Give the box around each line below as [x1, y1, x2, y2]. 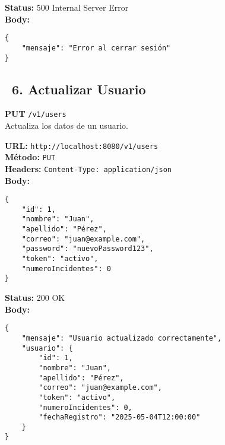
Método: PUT [5, 151, 56, 163]
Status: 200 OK [5, 291, 65, 304]
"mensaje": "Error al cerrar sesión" [21, 43, 171, 52]
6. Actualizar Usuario [12, 80, 146, 98]
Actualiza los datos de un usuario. [5, 119, 128, 132]
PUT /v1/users [5, 107, 66, 120]
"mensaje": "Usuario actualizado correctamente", [21, 333, 222, 342]
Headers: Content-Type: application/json [5, 162, 172, 174]
